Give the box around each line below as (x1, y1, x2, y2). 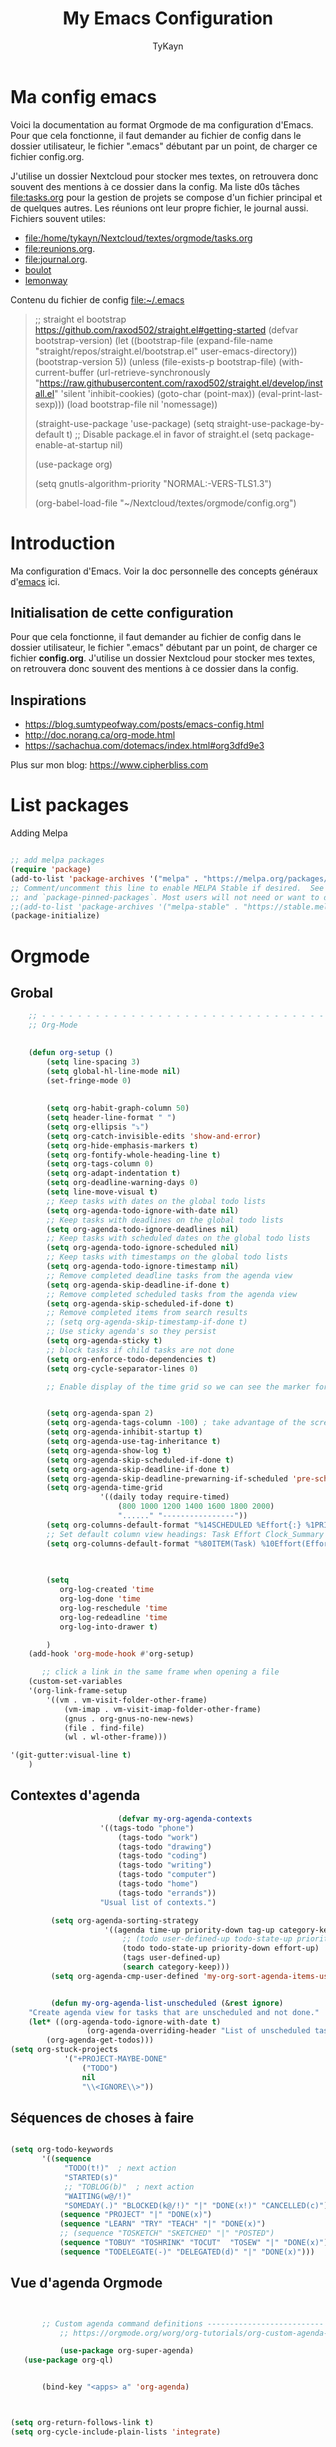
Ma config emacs (10, 85, 157, 108)
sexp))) (34, 398, 65, 410)
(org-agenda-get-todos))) (46, 2035, 155, 2046)
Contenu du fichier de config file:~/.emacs (10, 293, 185, 306)
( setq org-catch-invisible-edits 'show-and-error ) (46, 1131, 262, 1141)
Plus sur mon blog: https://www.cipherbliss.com (10, 759, 209, 771)
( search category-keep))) (121, 1962, 230, 1972)
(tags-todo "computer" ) (117, 1870, 217, 1880)
